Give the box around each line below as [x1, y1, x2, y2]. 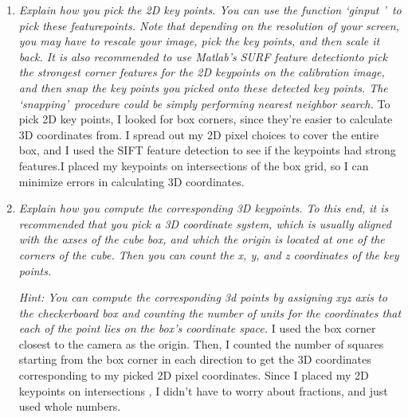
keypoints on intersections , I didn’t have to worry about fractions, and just [18, 382, 388, 399]
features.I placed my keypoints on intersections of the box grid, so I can [18, 157, 369, 173]
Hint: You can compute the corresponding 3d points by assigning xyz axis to [18, 289, 387, 306]
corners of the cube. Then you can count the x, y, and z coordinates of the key [18, 246, 399, 263]
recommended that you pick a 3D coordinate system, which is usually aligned [18, 215, 391, 232]
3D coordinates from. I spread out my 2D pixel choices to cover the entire [18, 126, 379, 142]
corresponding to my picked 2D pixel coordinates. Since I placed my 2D [18, 367, 369, 384]
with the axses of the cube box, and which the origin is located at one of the [18, 231, 385, 247]
